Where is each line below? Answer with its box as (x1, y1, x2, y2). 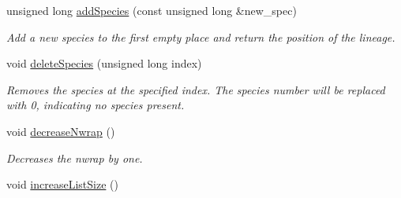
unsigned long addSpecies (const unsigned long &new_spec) (6, 2, 297, 18)
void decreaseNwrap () (6, 123, 115, 139)
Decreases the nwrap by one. (6, 149, 143, 166)
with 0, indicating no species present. (6, 97, 185, 113)
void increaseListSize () (6, 176, 118, 192)
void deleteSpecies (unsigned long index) (6, 55, 202, 71)
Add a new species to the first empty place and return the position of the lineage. (6, 28, 395, 45)
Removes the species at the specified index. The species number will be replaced (6, 81, 385, 97)
